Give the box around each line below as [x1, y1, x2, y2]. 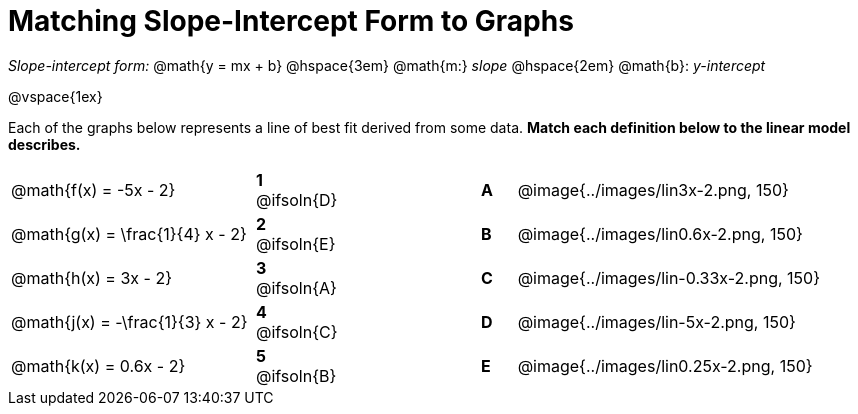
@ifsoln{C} [255, 321, 338, 342]
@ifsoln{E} [255, 233, 336, 254]
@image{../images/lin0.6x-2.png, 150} [517, 223, 803, 244]
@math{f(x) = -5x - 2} [11, 179, 176, 200]
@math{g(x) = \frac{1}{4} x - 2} [11, 223, 247, 244]
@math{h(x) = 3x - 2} [11, 267, 172, 288]
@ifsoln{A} [255, 277, 337, 298]
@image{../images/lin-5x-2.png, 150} [517, 311, 796, 332]
